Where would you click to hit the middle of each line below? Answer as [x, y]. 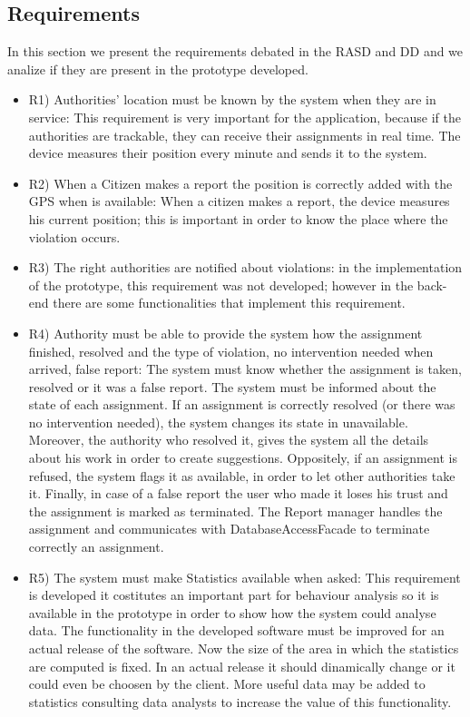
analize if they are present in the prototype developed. [158, 69]
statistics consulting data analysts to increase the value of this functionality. [240, 701]
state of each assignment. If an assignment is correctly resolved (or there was [242, 404]
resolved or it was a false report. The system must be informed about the [232, 386]
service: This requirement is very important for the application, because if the [245, 117]
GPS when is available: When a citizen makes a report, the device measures [239, 201]
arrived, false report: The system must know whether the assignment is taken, [245, 369]
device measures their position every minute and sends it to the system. [228, 153]
